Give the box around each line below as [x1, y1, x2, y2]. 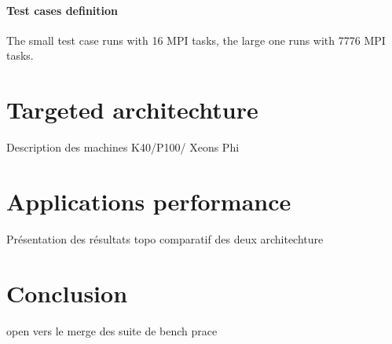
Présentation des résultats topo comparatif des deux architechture [6, 230, 324, 247]
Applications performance [6, 185, 291, 217]
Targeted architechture [6, 93, 258, 126]
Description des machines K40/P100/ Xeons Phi [6, 139, 240, 156]
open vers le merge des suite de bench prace [6, 322, 218, 339]
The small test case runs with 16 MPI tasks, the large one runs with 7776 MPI [6, 31, 386, 48]
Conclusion [6, 276, 128, 309]
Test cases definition [6, 2, 119, 18]
